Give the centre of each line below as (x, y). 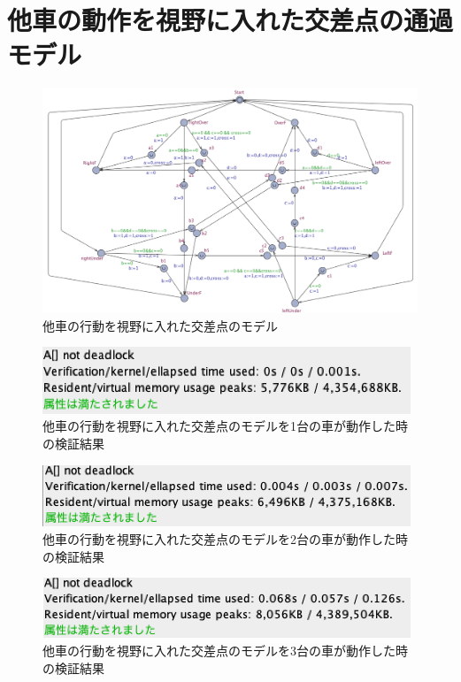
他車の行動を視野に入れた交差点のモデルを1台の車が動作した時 (225, 426)
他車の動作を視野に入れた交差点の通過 (230, 20)
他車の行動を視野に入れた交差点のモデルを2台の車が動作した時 (225, 538)
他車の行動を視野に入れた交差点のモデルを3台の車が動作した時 (225, 650)
